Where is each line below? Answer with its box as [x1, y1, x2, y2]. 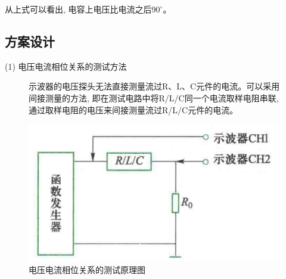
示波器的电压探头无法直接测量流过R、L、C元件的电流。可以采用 [29, 80, 280, 92]
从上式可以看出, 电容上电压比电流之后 [5, 3, 152, 15]
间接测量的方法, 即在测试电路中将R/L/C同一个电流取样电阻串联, [29, 91, 279, 104]
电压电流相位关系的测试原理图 [29, 263, 145, 276]
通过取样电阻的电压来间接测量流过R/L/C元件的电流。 [29, 103, 238, 116]
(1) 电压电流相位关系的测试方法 [5, 60, 127, 72]
